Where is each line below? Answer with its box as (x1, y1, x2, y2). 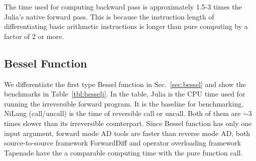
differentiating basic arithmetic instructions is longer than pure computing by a (4, 21, 248, 31)
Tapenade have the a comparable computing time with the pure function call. (4, 147, 243, 157)
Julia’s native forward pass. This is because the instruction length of (4, 11, 214, 21)
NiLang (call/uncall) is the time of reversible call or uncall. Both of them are (4, 108, 241, 118)
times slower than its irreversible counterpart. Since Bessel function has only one (4, 117, 252, 128)
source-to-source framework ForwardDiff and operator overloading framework (4, 137, 241, 148)
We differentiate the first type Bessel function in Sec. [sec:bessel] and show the (4, 78, 246, 89)
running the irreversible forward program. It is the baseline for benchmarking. (4, 98, 244, 108)
